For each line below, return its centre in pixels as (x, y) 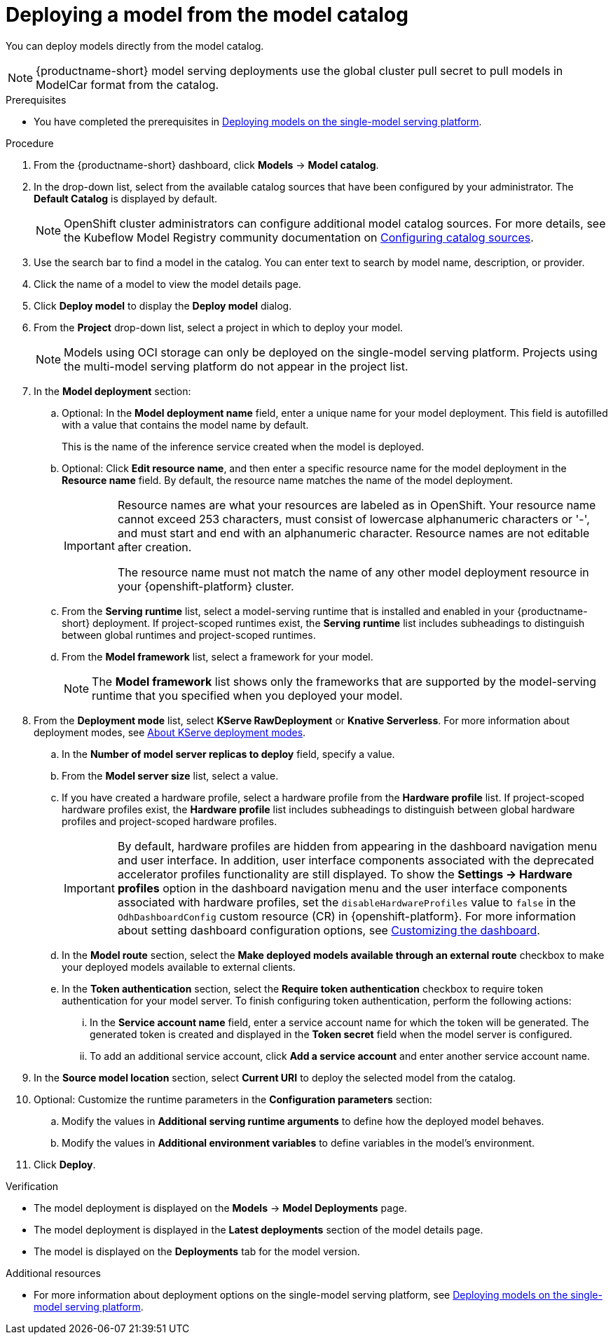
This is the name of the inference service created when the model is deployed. (243, 446)
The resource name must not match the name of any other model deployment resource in (353, 572)
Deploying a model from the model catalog (207, 15)
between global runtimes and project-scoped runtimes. (189, 635)
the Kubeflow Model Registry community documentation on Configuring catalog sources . (299, 237)
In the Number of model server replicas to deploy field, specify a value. (228, 754)
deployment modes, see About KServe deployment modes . (170, 732)
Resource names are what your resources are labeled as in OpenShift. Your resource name (357, 505)
